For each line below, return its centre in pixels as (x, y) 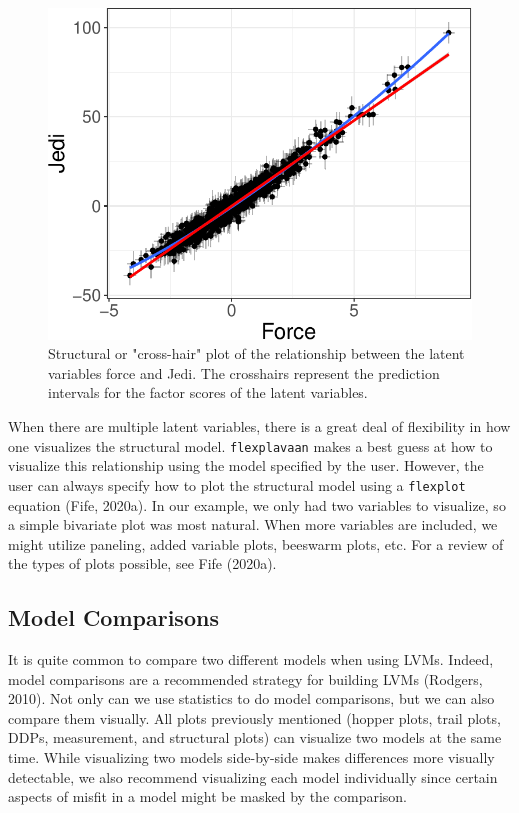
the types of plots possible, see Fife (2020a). (142, 563)
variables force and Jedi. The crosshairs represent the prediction (244, 372)
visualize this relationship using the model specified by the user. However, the (246, 465)
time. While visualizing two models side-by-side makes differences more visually (251, 757)
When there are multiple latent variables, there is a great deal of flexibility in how (259, 426)
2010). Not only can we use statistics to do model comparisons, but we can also (251, 698)
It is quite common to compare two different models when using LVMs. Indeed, (251, 659)
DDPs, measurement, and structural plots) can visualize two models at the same (255, 737)
